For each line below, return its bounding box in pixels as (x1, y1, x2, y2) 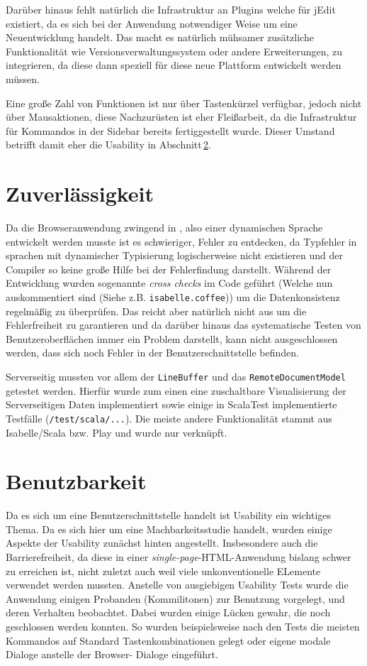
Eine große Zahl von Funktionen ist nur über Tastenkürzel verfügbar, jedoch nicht (6, 95, 362, 110)
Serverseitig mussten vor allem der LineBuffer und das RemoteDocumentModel (6, 369, 346, 384)
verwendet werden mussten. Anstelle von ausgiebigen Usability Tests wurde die (6, 577, 349, 592)
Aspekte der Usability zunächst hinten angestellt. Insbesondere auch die (6, 535, 318, 550)
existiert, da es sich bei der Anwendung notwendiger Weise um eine (6, 16, 298, 31)
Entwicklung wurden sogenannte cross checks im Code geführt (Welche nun (6, 275, 333, 290)
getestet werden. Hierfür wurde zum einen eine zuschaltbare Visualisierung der (6, 383, 346, 398)
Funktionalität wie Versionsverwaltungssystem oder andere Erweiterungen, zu (6, 43, 343, 58)
